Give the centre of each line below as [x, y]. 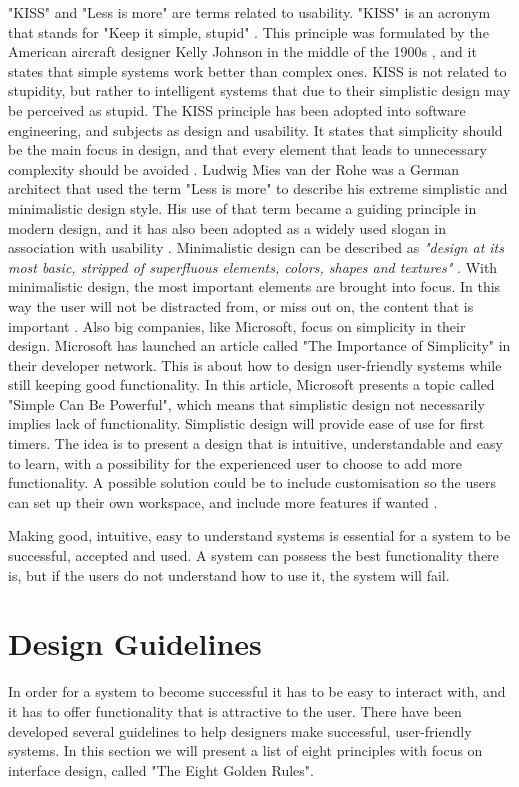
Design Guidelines [135, 643]
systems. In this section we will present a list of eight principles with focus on [245, 750]
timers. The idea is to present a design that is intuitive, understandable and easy [255, 443]
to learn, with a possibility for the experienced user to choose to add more [235, 462]
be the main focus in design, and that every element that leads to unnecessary [247, 149]
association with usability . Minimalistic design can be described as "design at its [256, 247]
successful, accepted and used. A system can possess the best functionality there [253, 555]
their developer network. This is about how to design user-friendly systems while [255, 364]
